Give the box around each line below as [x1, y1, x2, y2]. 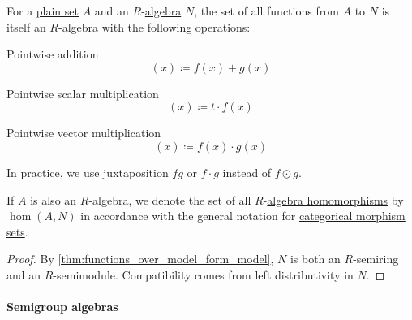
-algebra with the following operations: [58, 18, 251, 35]
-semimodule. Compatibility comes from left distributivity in [53, 266, 354, 283]
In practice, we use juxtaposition [6, 163, 169, 180]
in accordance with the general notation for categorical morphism [80, 207, 406, 224]
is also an [30, 191, 77, 208]
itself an [6, 18, 46, 35]
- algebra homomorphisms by [263, 191, 404, 208]
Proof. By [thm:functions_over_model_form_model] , [6, 250, 274, 267]
